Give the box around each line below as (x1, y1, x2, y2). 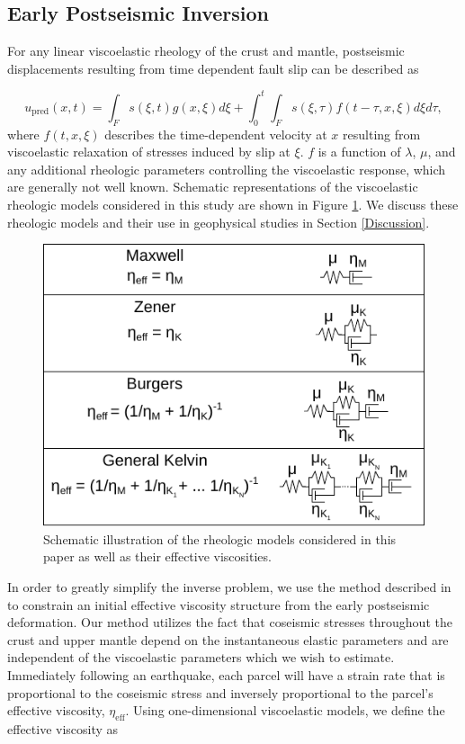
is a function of (317, 142, 401, 161)
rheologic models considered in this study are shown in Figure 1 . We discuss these (7, 195, 459, 214)
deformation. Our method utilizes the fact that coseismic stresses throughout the (7, 613, 452, 632)
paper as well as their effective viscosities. (43, 547, 272, 566)
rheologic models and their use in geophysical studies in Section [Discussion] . (7, 212, 430, 231)
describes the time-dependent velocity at (104, 124, 327, 143)
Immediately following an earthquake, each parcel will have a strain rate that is (7, 665, 445, 684)
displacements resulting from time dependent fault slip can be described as (7, 58, 419, 77)
